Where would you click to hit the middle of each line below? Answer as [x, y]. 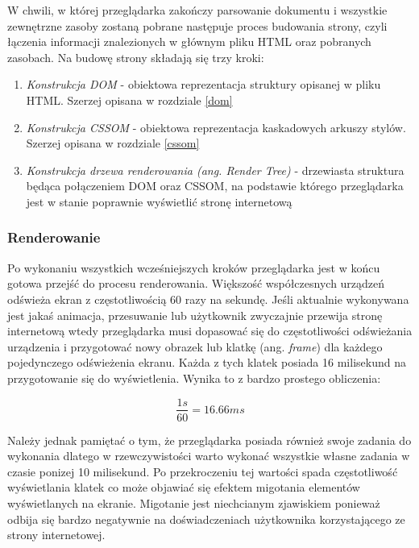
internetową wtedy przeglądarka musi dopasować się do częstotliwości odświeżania [210, 331]
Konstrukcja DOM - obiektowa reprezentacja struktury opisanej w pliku [203, 84]
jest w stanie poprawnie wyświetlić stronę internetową [159, 201]
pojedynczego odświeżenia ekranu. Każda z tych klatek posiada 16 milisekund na [207, 362]
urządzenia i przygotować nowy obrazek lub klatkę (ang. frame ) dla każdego [195, 346]
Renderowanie [54, 237]
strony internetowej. [56, 535]
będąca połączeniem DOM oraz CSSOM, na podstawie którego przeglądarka [215, 186]
